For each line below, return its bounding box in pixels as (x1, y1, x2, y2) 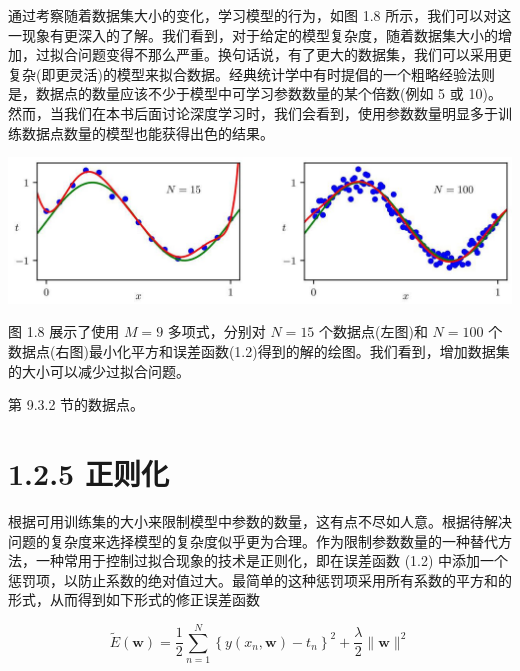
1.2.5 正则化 (8, 452, 169, 493)
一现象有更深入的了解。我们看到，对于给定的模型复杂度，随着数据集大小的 (8, 24, 498, 45)
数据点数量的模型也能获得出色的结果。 (21, 122, 274, 143)
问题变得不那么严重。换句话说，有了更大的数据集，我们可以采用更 (77, 44, 512, 65)
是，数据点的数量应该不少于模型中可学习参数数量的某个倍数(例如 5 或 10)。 (8, 83, 502, 104)
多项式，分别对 (167, 321, 266, 342)
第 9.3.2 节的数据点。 (8, 394, 145, 415)
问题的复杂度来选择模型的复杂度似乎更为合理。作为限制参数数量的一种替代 (8, 530, 498, 551)
